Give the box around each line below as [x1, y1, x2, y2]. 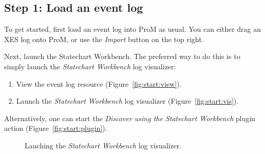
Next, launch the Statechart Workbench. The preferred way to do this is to [4, 51, 240, 62]
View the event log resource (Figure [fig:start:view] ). [16, 78, 182, 89]
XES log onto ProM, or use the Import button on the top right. [4, 33, 204, 44]
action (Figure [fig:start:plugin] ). [4, 123, 107, 133]
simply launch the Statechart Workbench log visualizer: [4, 61, 176, 71]
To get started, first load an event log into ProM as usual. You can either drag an [4, 24, 261, 34]
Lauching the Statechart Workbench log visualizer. [25, 140, 182, 150]
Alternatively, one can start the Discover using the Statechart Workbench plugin [4, 112, 256, 123]
